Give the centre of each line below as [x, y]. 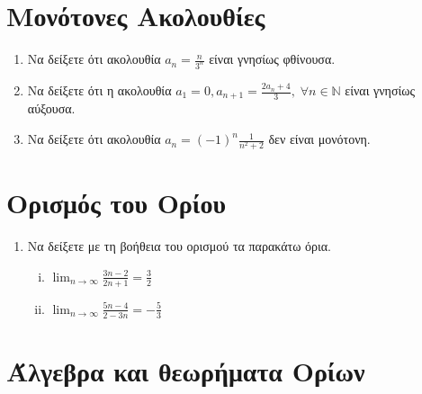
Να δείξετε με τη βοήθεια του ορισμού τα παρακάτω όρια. [179, 246]
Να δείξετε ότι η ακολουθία [99, 90]
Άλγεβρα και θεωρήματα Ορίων [186, 370]
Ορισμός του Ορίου [117, 203]
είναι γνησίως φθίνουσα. [272, 59]
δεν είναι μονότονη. [319, 139]
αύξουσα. [51, 108]
